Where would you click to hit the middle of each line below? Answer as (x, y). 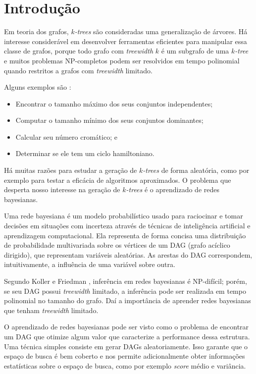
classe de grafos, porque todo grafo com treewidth (79, 51)
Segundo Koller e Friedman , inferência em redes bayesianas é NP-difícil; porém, (126, 281)
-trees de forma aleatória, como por (196, 170)
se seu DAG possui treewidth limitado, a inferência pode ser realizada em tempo (125, 291)
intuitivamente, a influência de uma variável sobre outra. (90, 264)
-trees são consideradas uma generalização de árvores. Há (161, 31)
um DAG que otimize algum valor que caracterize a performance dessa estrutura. (127, 336)
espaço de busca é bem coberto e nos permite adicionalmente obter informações (125, 356)
